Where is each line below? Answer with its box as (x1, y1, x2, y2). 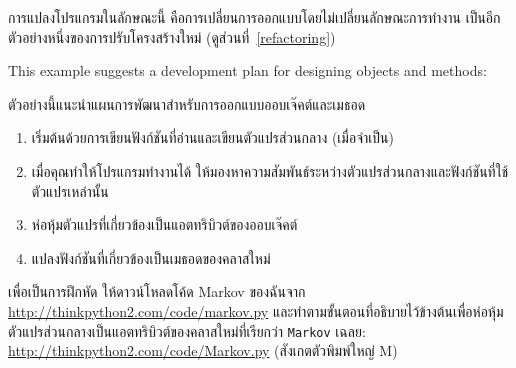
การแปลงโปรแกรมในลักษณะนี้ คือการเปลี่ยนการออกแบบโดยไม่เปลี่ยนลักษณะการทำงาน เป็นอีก (8, 7, 501, 27)
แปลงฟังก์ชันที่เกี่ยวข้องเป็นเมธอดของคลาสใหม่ (31, 247, 271, 268)
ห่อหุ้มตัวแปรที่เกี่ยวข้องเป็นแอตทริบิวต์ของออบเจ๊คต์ (31, 214, 298, 235)
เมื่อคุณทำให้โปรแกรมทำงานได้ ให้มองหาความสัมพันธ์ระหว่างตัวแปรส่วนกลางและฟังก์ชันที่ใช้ (31, 160, 509, 181)
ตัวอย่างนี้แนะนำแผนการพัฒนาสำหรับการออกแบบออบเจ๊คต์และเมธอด (8, 93, 366, 114)
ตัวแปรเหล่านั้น (31, 180, 109, 201)
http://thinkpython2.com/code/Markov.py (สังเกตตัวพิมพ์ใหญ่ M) (8, 340, 398, 361)
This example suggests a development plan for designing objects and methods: (8, 60, 487, 81)
